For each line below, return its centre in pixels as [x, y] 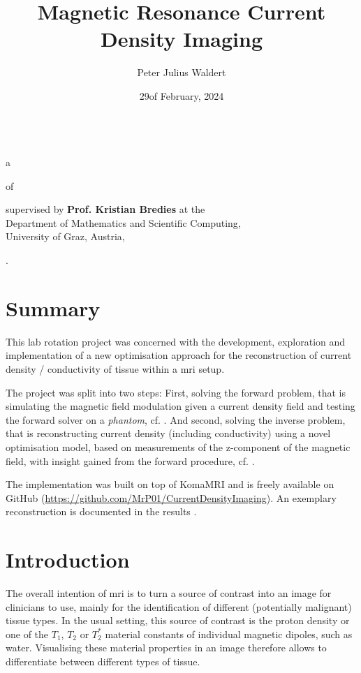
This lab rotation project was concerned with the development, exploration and [176, 341]
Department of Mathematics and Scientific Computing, [123, 222]
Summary [53, 308]
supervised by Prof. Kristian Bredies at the [105, 209]
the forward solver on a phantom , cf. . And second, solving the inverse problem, [176, 419]
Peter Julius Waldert [182, 72]
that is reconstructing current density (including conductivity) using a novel [168, 433]
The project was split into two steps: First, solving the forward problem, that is [176, 392]
